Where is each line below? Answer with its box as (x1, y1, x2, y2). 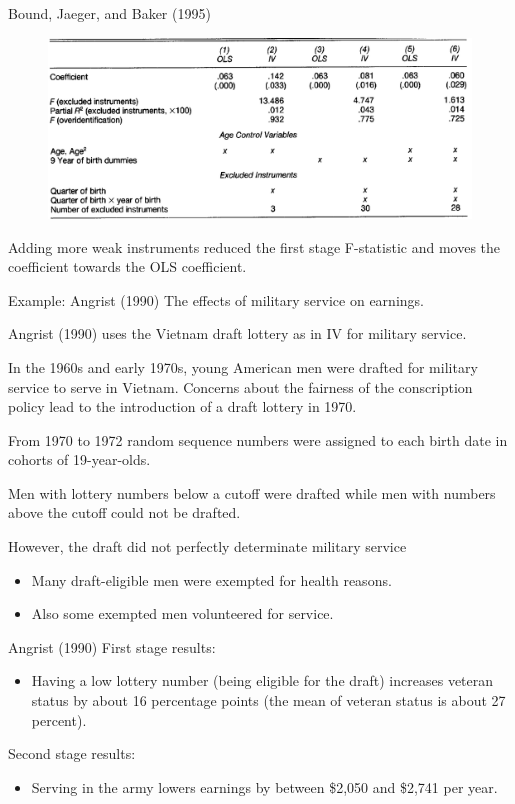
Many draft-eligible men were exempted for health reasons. (31, 569, 392, 590)
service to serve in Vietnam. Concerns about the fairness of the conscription (8, 376, 473, 397)
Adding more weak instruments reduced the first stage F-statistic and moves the (8, 236, 501, 257)
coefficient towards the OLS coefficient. (8, 256, 247, 277)
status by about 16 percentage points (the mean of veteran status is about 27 (31, 690, 506, 711)
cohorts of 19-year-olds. (8, 449, 151, 470)
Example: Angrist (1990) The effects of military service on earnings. (8, 289, 424, 310)
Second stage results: (8, 743, 136, 764)
